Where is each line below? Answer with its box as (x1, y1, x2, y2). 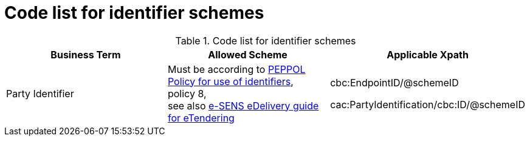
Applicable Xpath (387, 48, 469, 61)
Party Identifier (6, 87, 74, 100)
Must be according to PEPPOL (167, 63, 306, 75)
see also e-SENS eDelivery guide (167, 99, 319, 112)
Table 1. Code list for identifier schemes (175, 34, 356, 47)
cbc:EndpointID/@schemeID (330, 76, 459, 89)
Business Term (50, 48, 121, 61)
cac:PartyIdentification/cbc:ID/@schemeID (330, 98, 525, 111)
